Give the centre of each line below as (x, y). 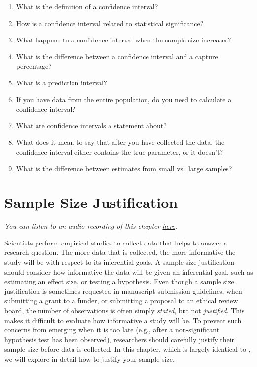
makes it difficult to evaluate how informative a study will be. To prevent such (123, 320)
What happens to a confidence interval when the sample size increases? (124, 40)
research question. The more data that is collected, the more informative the (120, 252)
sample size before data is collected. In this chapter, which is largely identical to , (128, 349)
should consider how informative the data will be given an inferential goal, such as (129, 271)
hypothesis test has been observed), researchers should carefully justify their (120, 339)
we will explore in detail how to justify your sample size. (90, 358)
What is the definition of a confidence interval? (87, 6)
